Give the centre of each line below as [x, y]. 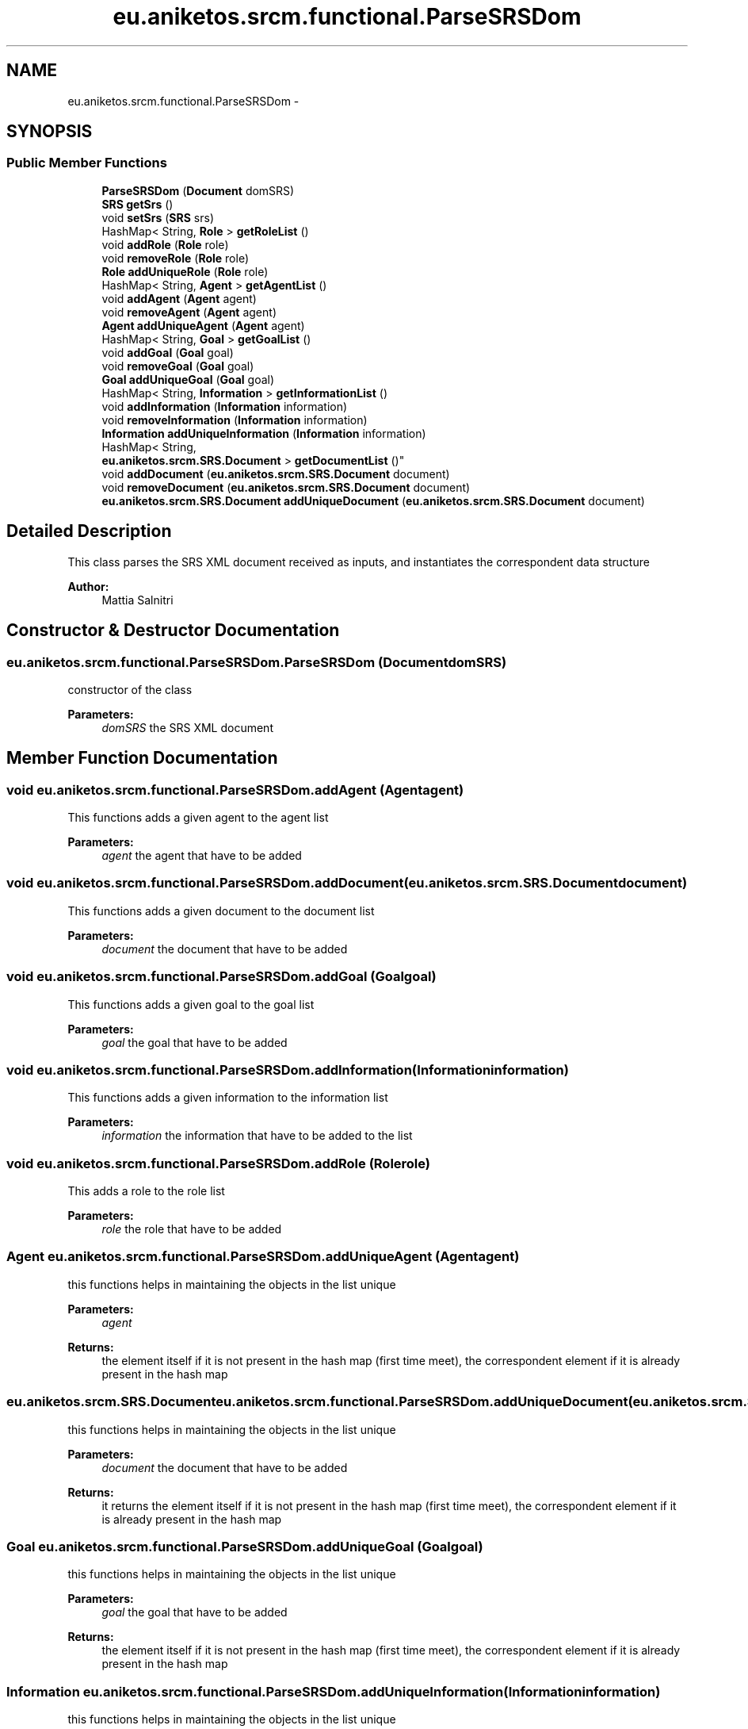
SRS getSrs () [137, 204]
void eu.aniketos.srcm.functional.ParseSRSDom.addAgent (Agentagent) [235, 790]
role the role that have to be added [192, 1229]
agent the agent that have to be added [202, 856]
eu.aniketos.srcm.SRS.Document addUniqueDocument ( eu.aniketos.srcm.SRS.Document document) [373, 500]
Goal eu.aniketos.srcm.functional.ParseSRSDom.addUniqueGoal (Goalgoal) [245, 1546]
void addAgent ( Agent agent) [179, 298]
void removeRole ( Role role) [175, 258]
